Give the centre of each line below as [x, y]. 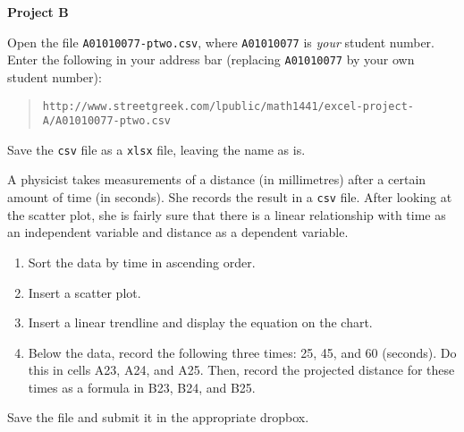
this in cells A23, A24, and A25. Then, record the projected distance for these [241, 370]
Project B [38, 12]
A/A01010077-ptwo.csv [106, 121]
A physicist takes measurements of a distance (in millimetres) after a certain [217, 179]
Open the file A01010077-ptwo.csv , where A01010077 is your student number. [221, 42]
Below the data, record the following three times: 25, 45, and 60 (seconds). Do [242, 352]
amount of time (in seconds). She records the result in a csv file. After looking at [230, 197]
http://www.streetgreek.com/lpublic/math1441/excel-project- [228, 106]
